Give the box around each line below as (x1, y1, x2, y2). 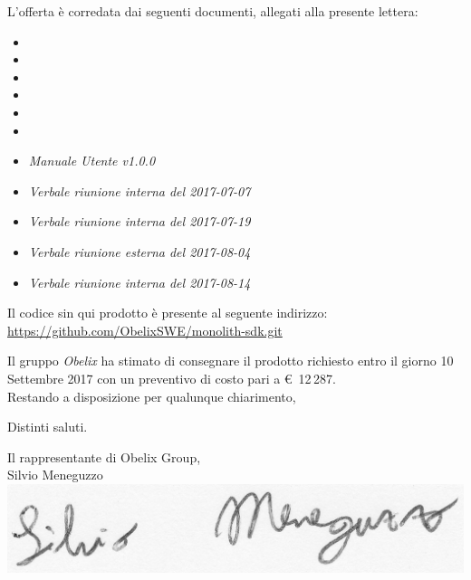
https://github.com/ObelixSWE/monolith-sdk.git (7, 320, 283, 339)
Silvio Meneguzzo (7, 465, 103, 484)
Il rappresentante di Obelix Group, (7, 447, 201, 466)
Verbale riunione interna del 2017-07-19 (28, 212, 251, 231)
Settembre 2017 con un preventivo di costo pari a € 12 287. (7, 368, 336, 387)
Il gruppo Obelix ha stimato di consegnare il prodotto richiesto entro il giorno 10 (7, 351, 454, 370)
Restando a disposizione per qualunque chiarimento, (7, 386, 296, 405)
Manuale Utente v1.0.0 (28, 151, 156, 170)
